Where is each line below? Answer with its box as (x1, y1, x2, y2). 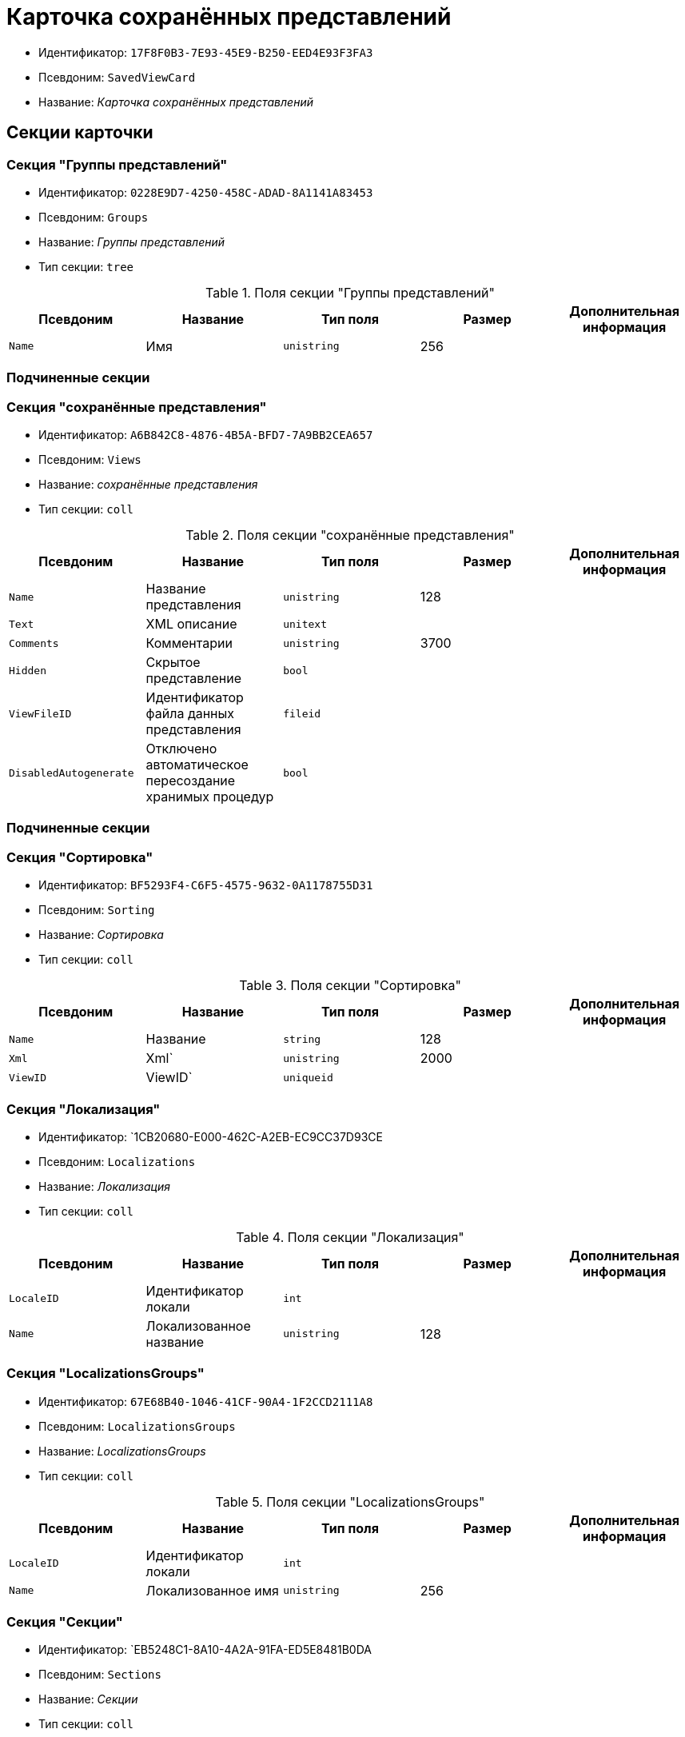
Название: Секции (38, 1692, 138, 1707)
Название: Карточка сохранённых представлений (38, 94, 313, 109)
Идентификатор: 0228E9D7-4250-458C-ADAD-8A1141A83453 (38, 185, 373, 199)
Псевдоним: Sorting (38, 903, 155, 917)
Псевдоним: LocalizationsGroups (38, 1419, 236, 1433)
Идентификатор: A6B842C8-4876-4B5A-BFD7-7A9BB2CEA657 (38, 428, 373, 442)
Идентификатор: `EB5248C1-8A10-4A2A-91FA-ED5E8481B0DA (38, 1643, 372, 1657)
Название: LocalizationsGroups (38, 1444, 206, 1458)
